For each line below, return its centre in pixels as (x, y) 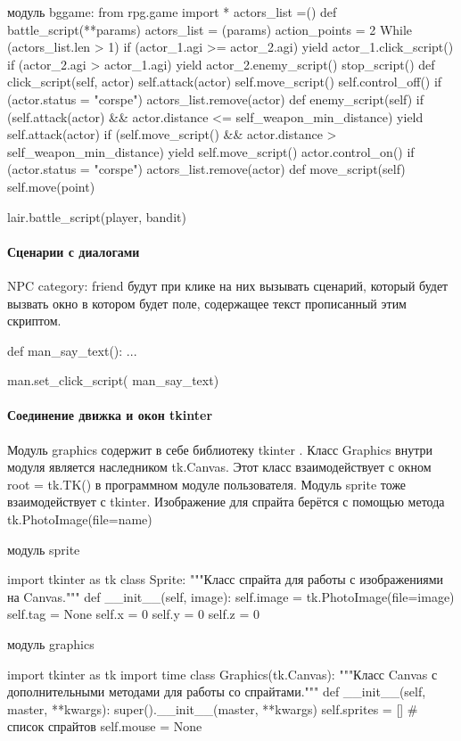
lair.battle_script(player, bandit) (97, 216)
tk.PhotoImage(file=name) (80, 519)
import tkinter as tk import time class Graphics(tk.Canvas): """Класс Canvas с (222, 674)
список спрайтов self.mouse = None (105, 726)
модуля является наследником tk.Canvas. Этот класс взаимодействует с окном (219, 467)
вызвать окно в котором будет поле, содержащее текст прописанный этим (207, 303)
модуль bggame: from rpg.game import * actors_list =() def (172, 12)
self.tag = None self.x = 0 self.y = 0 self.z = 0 (133, 614)
